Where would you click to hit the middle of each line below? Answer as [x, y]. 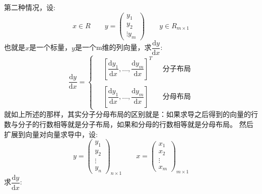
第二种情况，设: [30, 7]
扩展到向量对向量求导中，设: [51, 134]
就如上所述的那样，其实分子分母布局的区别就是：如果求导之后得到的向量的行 [131, 114]
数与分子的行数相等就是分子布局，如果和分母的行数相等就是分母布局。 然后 [129, 124]
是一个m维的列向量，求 [113, 47]
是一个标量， [51, 47]
